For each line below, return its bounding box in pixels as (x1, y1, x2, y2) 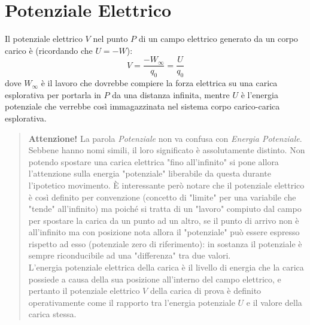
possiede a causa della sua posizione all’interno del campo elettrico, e (28, 272, 281, 285)
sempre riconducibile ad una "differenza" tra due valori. (28, 249, 231, 262)
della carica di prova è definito (150, 284, 262, 297)
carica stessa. (28, 308, 77, 320)
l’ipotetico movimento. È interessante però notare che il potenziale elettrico (28, 178, 305, 191)
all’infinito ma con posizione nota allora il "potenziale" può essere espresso (28, 226, 300, 238)
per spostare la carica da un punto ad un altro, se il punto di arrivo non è (28, 214, 299, 226)
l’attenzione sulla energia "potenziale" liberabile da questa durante (28, 167, 271, 180)
